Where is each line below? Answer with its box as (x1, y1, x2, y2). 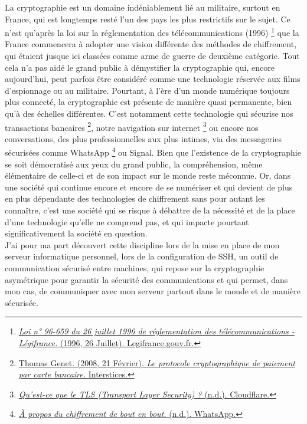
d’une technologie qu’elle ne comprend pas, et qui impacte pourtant (5, 215, 249, 228)
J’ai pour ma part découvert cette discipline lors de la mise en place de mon (5, 238, 280, 251)
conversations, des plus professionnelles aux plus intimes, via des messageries (5, 132, 282, 144)
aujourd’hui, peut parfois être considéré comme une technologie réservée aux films (5, 73, 301, 85)
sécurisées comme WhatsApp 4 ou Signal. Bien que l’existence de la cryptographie (5, 144, 301, 159)
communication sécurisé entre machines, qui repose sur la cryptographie (5, 262, 264, 274)
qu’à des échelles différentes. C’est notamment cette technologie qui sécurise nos (5, 107, 293, 119)
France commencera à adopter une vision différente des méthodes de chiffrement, (5, 38, 297, 50)
